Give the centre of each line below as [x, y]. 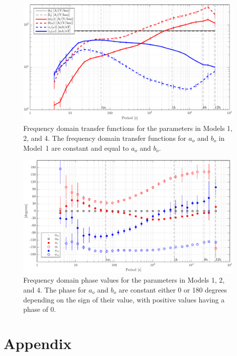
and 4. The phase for [55, 289]
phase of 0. [40, 309]
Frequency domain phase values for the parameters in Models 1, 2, [124, 280]
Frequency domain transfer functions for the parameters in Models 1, [128, 128]
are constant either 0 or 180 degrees [173, 289]
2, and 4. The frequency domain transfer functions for [105, 138]
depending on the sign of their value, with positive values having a [124, 299]
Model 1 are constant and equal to [76, 148]
